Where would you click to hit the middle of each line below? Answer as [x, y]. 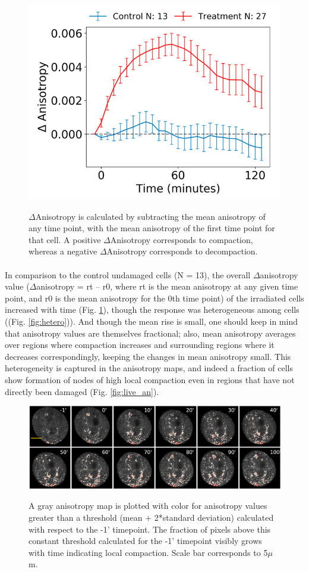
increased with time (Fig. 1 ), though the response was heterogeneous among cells [152, 310]
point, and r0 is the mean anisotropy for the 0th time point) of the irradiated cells [154, 298]
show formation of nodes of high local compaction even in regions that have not [150, 379]
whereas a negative [63, 251]
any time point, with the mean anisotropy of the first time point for [152, 228]
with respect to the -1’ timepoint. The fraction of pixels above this [150, 529]
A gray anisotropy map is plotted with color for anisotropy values [148, 506]
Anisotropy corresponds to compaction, [182, 239]
